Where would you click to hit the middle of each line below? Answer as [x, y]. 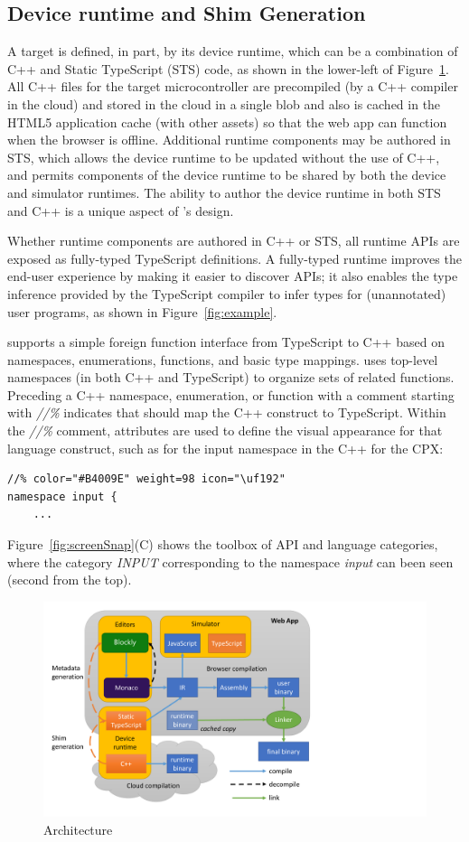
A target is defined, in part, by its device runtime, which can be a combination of [233, 51]
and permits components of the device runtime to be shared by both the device [227, 175]
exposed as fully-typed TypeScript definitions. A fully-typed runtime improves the [234, 258]
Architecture [78, 829]
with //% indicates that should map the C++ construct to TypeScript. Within [227, 412]
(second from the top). [70, 580]
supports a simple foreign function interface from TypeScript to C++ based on [226, 342]
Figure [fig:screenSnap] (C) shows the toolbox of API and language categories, [223, 544]
